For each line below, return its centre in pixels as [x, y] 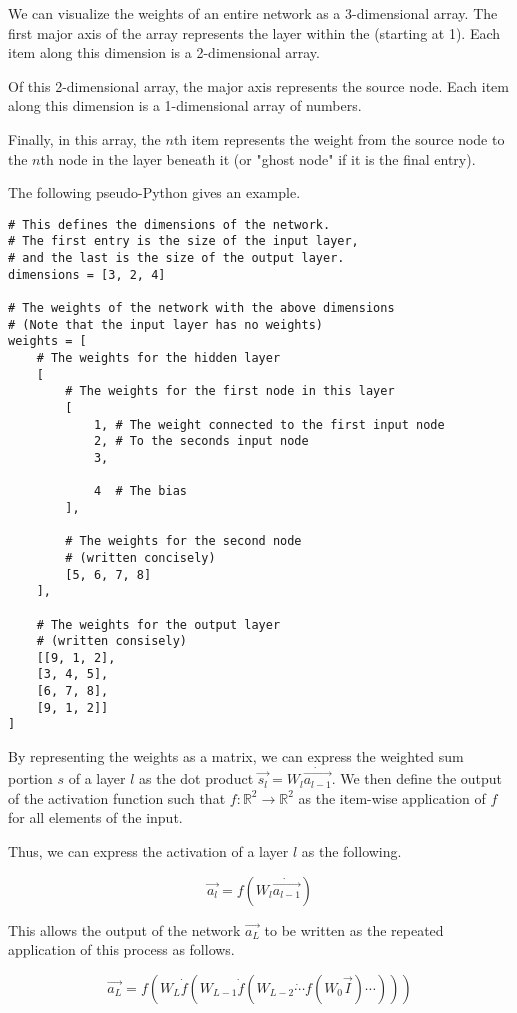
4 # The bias [140, 491]
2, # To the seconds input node [201, 441]
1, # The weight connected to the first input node [269, 424]
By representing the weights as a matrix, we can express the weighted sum [236, 756]
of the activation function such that [117, 797]
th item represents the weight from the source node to [339, 138]
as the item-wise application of [392, 797]
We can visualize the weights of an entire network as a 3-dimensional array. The [253, 13]
